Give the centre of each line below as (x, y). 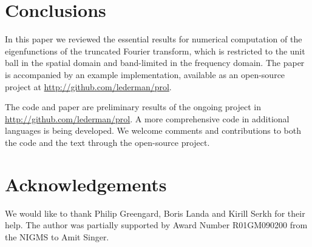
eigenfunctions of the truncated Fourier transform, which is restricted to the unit (155, 51)
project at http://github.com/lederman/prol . (88, 86)
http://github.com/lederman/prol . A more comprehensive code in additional (147, 118)
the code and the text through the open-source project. (107, 142)
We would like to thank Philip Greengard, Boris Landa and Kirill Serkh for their (155, 213)
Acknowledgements (86, 184)
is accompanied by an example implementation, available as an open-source (145, 74)
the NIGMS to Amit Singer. (57, 236)
